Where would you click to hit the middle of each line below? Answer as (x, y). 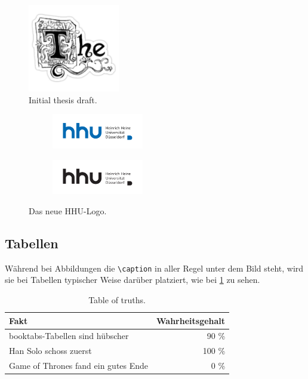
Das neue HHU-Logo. (68, 210)
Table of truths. (117, 299)
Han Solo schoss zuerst (50, 351)
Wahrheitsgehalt (191, 320)
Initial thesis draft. (63, 99)
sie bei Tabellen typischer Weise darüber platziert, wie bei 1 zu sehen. (133, 280)
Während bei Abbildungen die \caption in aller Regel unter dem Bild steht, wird (154, 268)
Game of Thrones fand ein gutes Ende (79, 366)
